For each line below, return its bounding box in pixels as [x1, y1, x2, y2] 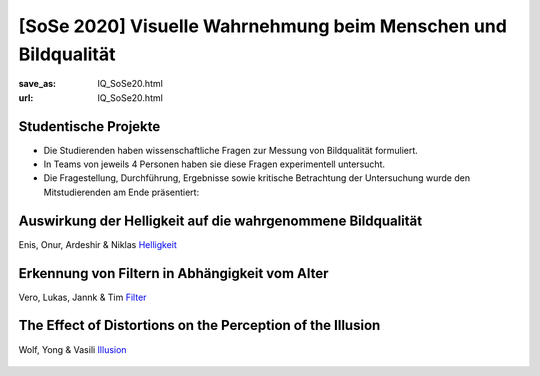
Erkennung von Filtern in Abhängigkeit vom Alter [18, 265, 329, 282]
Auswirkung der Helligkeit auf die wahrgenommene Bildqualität [18, 212, 423, 229]
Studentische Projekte [18, 118, 161, 135]
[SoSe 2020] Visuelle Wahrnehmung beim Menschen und [18, 15, 507, 37]
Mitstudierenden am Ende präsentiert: [43, 186, 200, 198]
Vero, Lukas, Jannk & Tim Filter [18, 291, 147, 303]
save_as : [18, 78, 57, 90]
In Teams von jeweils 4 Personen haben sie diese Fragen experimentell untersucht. [43, 158, 385, 170]
